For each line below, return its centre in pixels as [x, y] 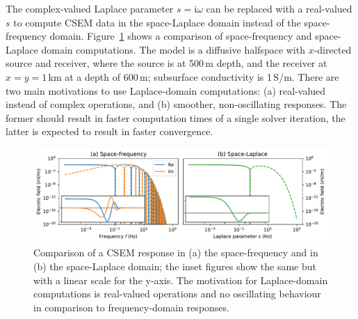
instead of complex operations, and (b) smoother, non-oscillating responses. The [176, 104]
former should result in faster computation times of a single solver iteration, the [176, 117]
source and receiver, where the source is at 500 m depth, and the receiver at [166, 63]
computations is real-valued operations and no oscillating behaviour [177, 294]
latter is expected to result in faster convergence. [109, 131]
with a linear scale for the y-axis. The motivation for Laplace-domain [181, 280]
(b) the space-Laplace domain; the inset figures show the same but [175, 266]
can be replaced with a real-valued [279, 8]
